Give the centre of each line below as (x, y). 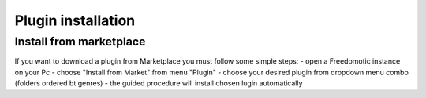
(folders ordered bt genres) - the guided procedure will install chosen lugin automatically (159, 83)
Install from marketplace (80, 42)
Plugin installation (75, 20)
